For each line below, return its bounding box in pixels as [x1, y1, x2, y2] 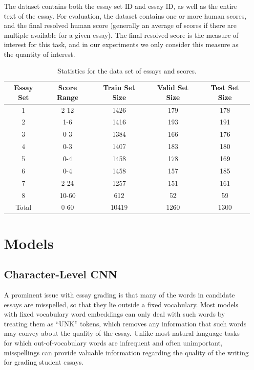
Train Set [103, 82, 135, 93]
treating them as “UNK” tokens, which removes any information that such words [4, 318, 247, 328]
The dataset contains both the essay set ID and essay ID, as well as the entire [4, 1, 237, 11]
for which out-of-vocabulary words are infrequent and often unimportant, [4, 337, 223, 347]
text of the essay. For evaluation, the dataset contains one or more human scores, [4, 10, 247, 21]
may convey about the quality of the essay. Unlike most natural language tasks [4, 328, 240, 338]
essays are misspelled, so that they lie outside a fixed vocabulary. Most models [4, 299, 238, 309]
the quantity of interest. [4, 49, 75, 59]
